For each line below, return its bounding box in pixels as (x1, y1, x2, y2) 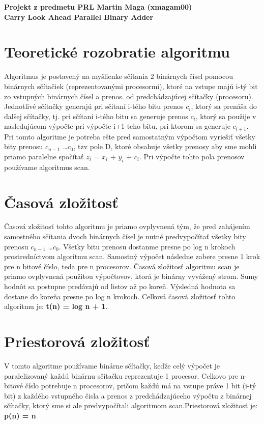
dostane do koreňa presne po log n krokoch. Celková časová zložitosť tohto (4, 291, 236, 301)
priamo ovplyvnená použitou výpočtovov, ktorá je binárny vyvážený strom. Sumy (4, 271, 258, 281)
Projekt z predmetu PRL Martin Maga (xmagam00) (4, 2, 192, 12)
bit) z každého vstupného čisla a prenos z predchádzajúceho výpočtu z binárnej (4, 390, 252, 401)
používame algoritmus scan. (4, 161, 90, 172)
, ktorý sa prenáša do (191, 101, 257, 111)
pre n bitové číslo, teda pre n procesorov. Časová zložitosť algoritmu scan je (4, 261, 240, 271)
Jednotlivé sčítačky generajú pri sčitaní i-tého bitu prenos (4, 101, 184, 111)
